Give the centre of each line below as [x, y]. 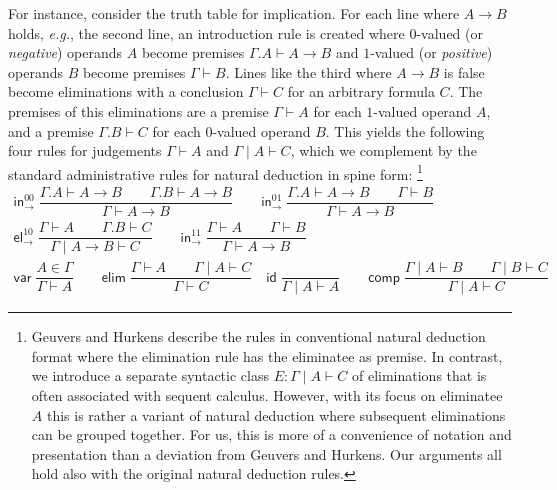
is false [464, 71]
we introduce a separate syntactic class [150, 375]
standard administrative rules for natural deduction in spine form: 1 [215, 172]
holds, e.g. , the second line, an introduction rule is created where [206, 32]
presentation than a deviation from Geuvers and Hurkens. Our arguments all [266, 453]
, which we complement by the [383, 150]
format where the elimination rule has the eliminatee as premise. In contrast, [267, 355]
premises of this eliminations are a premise [138, 110]
